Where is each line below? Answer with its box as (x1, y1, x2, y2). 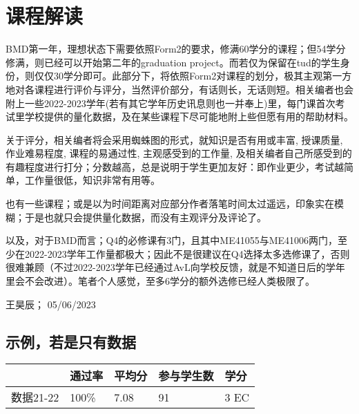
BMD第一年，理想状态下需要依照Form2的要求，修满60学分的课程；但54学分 (6, 41, 346, 56)
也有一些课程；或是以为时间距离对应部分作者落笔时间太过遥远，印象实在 (6, 196, 334, 211)
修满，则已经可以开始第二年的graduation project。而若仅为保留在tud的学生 (6, 55, 340, 69)
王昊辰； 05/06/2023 (6, 297, 96, 311)
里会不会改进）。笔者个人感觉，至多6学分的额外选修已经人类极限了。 (6, 274, 315, 288)
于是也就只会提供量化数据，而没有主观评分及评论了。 (24, 209, 266, 224)
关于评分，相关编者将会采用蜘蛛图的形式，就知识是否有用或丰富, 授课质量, (6, 132, 343, 147)
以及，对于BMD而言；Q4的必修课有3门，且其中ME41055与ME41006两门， (6, 233, 338, 247)
